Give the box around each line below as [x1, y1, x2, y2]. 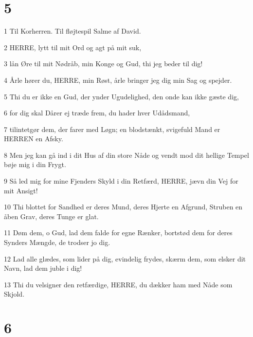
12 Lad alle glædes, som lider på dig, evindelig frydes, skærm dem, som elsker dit [4, 253, 246, 263]
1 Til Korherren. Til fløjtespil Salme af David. [4, 26, 141, 36]
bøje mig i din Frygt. [4, 159, 66, 169]
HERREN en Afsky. [4, 133, 63, 144]
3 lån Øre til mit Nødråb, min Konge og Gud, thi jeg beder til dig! [4, 58, 203, 69]
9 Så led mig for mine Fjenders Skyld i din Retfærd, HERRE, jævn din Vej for [4, 176, 238, 186]
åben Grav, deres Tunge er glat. [4, 211, 99, 221]
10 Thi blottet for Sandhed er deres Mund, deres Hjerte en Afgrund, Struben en [4, 202, 243, 212]
